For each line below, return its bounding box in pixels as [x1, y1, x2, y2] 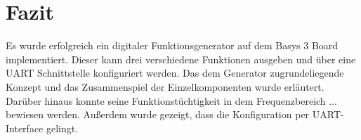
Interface [6, 120, 44, 135]
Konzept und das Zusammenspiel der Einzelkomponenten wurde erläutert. [6, 79, 324, 94]
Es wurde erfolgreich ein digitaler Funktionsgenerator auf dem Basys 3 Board [6, 38, 339, 53]
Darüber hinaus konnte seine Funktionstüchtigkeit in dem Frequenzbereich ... [6, 93, 337, 108]
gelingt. [46, 120, 79, 135]
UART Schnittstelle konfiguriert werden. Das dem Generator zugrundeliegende [6, 65, 344, 80]
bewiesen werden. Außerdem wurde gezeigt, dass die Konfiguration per [6, 107, 310, 122]
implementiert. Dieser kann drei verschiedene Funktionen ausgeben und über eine [6, 51, 356, 66]
